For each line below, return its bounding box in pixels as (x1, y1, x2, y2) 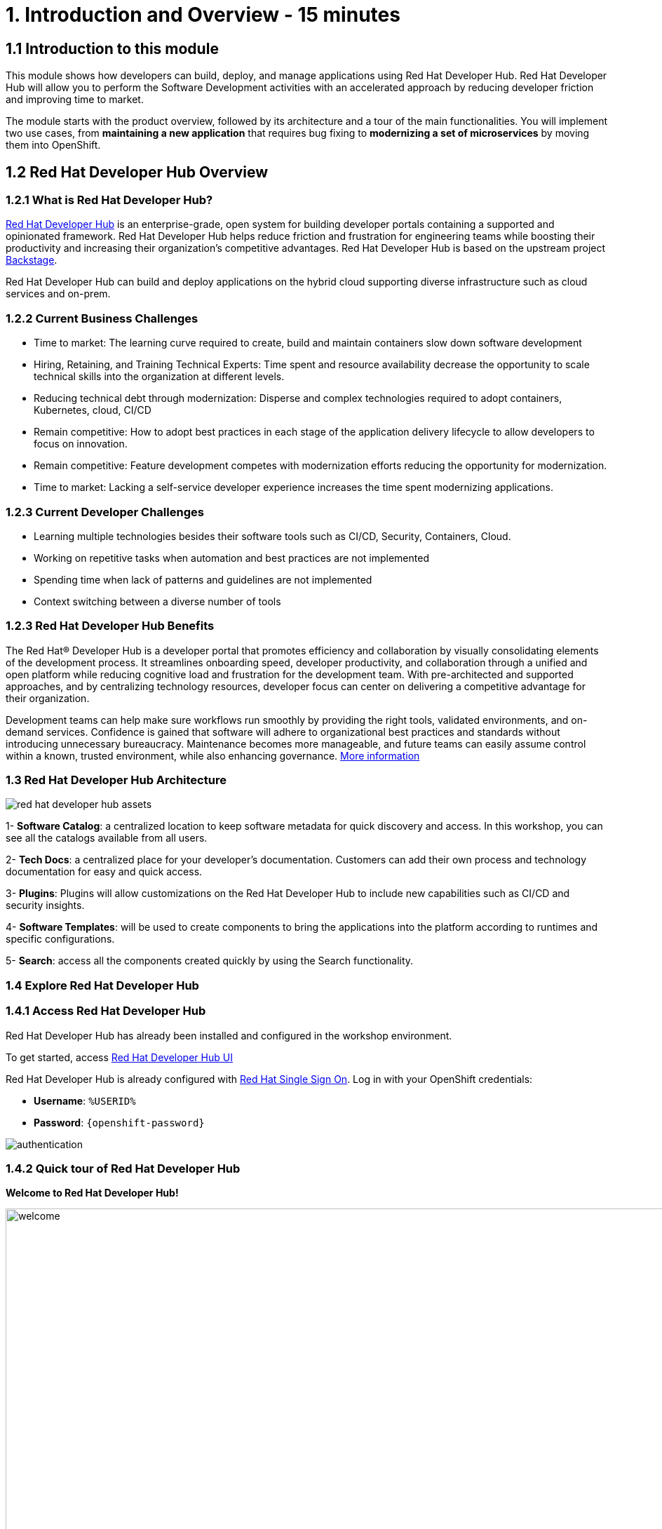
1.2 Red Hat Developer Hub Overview (6, 163, 269, 181)
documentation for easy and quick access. (6, 865, 203, 878)
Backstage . (6, 254, 58, 267)
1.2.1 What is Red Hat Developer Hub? (6, 193, 213, 208)
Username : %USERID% (34, 1094, 136, 1107)
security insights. (6, 899, 85, 912)
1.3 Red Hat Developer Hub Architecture (6, 773, 227, 788)
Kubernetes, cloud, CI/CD (34, 404, 151, 417)
